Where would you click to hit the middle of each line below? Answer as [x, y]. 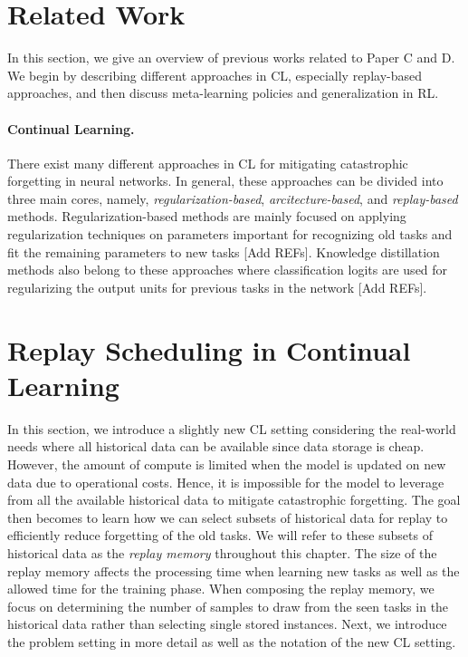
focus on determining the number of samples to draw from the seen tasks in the [228, 606]
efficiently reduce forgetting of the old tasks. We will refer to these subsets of [220, 535]
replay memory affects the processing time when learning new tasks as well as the [234, 570]
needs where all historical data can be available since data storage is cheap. [216, 446]
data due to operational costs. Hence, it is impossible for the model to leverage [226, 482]
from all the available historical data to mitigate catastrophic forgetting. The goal [234, 500]
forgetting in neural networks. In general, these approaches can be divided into [225, 181]
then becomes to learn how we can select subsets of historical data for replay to [228, 517]
